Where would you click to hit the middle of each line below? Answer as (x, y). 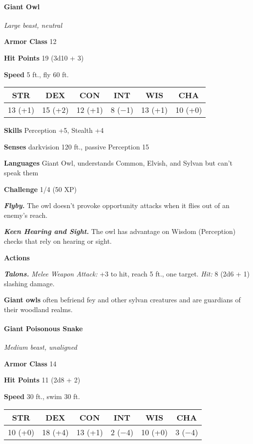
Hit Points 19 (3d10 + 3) (44, 57)
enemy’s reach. (26, 215)
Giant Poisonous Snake (43, 328)
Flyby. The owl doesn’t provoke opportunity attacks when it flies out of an (117, 205)
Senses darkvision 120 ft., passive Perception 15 (77, 146)
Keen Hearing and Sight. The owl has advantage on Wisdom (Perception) (120, 231)
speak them (21, 172)
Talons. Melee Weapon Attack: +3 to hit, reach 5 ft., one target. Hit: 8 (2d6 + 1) (127, 274)
